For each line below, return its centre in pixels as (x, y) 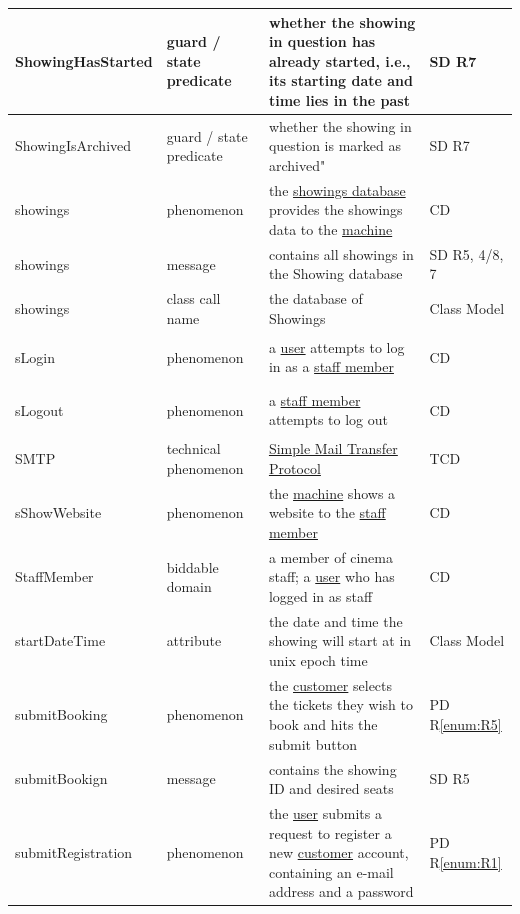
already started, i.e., (339, 60)
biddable (192, 566)
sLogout (39, 409)
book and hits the (323, 724)
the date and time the (335, 620)
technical (193, 448)
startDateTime (60, 640)
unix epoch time (318, 660)
